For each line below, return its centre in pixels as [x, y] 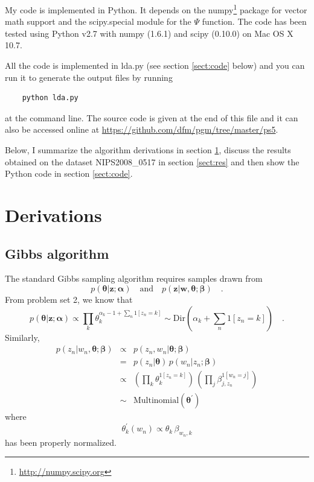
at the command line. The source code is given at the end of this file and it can [152, 117]
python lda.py [50, 98]
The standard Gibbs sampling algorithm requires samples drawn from [134, 278]
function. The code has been [254, 21]
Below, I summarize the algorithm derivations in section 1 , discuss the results [148, 150]
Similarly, [22, 337]
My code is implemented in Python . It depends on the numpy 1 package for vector [156, 9]
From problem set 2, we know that [69, 299]
